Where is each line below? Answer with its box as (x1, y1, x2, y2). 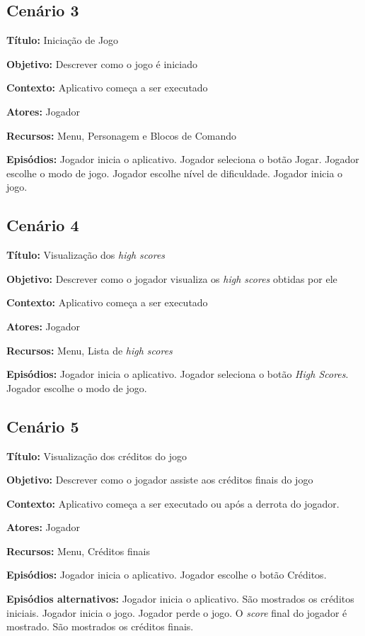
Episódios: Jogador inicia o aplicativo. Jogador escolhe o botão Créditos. (6, 567, 327, 582)
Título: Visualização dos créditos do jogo (6, 448, 187, 463)
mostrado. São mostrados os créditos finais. (6, 619, 194, 634)
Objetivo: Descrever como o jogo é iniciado (6, 56, 197, 71)
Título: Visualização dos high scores (6, 247, 166, 262)
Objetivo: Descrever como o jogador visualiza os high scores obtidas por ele (6, 271, 337, 286)
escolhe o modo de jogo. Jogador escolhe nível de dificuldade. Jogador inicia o (6, 165, 343, 180)
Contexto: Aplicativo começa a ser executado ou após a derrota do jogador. (6, 496, 340, 511)
